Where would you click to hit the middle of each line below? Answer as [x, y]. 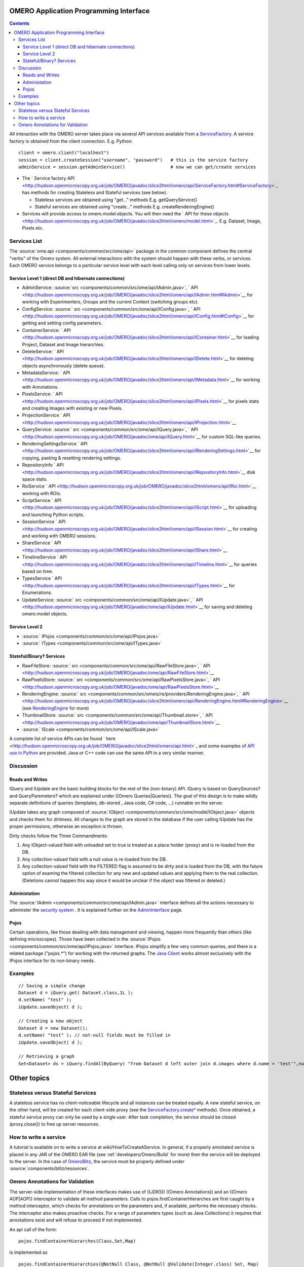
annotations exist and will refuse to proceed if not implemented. [76, 1220]
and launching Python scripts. [53, 514]
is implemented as [28, 1252]
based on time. [37, 571]
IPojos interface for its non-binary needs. [52, 960]
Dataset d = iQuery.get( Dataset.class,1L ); [76, 993]
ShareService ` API [42, 543]
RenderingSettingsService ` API [55, 443]
